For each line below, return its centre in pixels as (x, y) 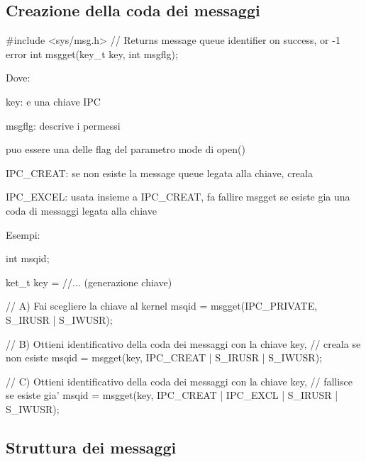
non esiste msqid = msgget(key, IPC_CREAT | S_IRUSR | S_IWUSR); (164, 357)
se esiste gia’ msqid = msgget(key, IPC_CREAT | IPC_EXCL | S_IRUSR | (172, 395)
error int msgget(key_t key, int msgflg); (92, 53)
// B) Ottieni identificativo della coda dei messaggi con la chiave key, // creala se (183, 343)
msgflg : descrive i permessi (63, 125)
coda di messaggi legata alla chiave (81, 210)
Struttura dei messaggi (91, 447)
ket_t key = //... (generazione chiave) (89, 282)
